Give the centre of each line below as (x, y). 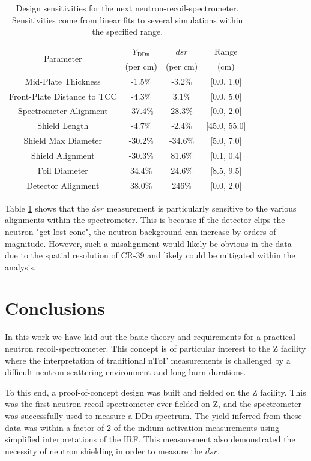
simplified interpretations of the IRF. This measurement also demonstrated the (150, 439)
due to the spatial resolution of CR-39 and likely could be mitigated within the (150, 255)
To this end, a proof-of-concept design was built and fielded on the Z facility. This (155, 392)
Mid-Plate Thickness (63, 81)
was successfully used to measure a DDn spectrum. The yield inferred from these (153, 415)
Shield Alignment (63, 155)
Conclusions (55, 308)
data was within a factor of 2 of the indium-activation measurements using (142, 427)
